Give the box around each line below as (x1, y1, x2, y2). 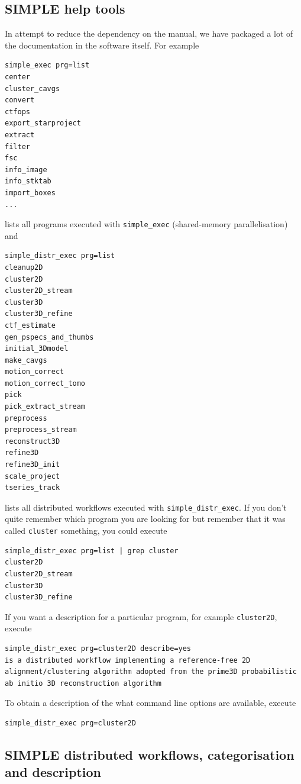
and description (5, 763, 102, 781)
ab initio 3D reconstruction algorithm (5, 679, 161, 688)
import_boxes (5, 188, 56, 197)
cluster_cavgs (5, 84, 60, 93)
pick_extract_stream (5, 402, 86, 411)
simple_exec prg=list (5, 61, 90, 70)
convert (5, 96, 35, 105)
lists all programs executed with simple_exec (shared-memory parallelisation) (5, 218, 288, 230)
